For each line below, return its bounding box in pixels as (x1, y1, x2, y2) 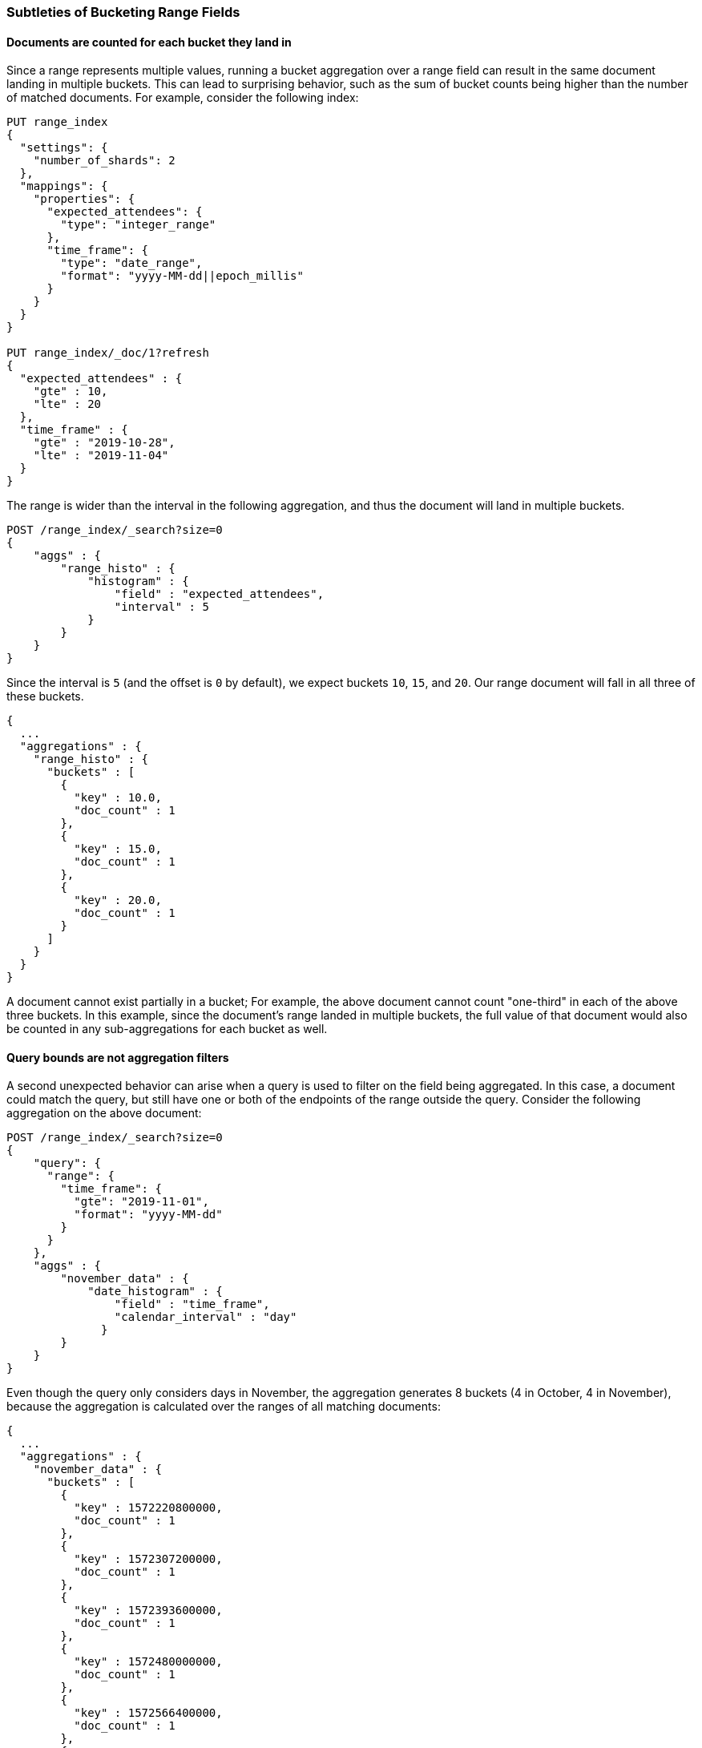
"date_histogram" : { (87, 1285, 223, 1298)
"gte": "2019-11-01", (74, 1195, 209, 1209)
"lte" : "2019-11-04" (33, 449, 169, 462)
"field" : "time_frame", (114, 1298, 270, 1311)
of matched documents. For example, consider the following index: (6, 91, 359, 105)
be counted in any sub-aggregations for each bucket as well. (6, 1022, 328, 1036)
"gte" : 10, (33, 385, 108, 398)
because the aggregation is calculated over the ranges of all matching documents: (6, 1399, 441, 1414)
